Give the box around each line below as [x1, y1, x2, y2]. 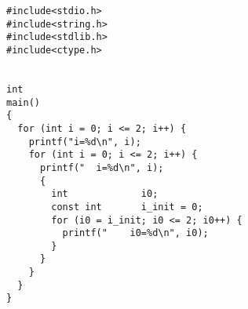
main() [6, 96, 40, 108]
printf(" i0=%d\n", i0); [62, 227, 209, 239]
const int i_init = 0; [51, 201, 203, 213]
